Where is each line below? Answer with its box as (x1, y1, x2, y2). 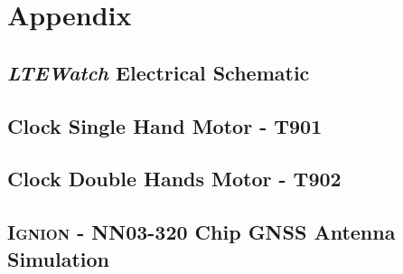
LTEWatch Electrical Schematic (7, 58, 310, 86)
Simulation (7, 244, 110, 272)
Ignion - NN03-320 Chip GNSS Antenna (7, 218, 396, 246)
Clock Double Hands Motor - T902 (7, 165, 342, 193)
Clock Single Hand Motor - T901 (7, 111, 323, 139)
